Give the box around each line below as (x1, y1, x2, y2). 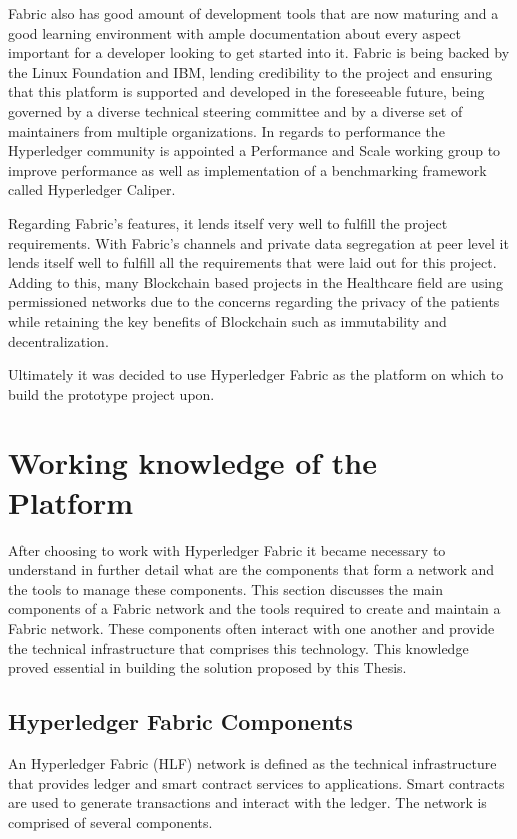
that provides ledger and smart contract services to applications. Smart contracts (8, 772, 505, 793)
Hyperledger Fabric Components (8, 706, 353, 737)
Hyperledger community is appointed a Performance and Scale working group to (8, 140, 501, 161)
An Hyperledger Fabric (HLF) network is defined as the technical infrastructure (8, 752, 497, 773)
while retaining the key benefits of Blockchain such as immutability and (8, 310, 447, 331)
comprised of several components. (8, 811, 213, 832)
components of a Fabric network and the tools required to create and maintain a (8, 598, 501, 619)
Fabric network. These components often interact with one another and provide (8, 617, 495, 638)
